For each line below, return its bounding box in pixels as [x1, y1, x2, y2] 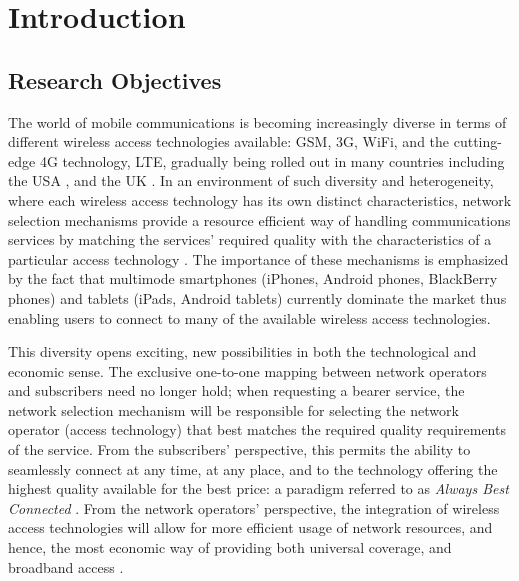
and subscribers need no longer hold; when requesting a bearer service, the [8, 380, 465, 401]
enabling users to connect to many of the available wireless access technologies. [8, 307, 491, 328]
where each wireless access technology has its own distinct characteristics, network [8, 189, 512, 210]
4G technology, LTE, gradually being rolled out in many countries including [39, 150, 505, 171]
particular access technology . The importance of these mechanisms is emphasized [8, 248, 509, 269]
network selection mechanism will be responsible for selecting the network [8, 399, 459, 420]
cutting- [453, 131, 502, 152]
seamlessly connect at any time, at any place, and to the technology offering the [8, 458, 498, 479]
